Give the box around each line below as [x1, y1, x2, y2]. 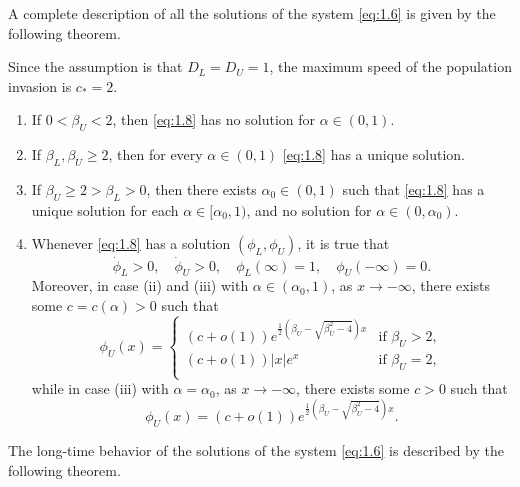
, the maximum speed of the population [269, 56, 512, 77]
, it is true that [297, 233, 390, 254]
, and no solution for [246, 199, 372, 220]
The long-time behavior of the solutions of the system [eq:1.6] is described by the [8, 440, 504, 461]
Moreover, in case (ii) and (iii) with [31, 275, 249, 296]
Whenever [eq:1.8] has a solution [31, 233, 231, 254]
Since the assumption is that [8, 56, 183, 77]
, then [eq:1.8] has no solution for [112, 109, 315, 130]
